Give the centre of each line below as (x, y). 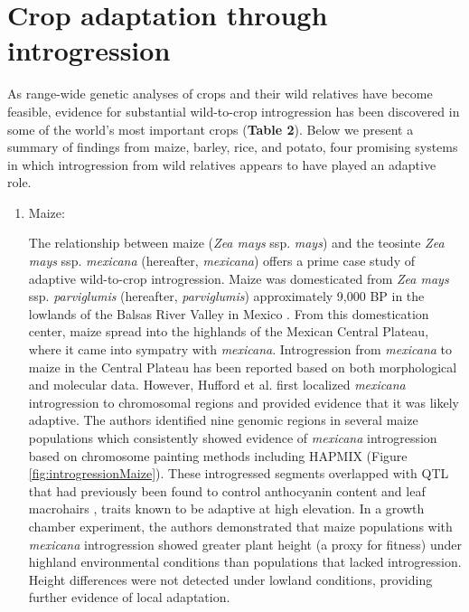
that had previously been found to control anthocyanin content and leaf (227, 490)
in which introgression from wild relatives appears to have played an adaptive (222, 164)
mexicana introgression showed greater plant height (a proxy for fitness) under (245, 544)
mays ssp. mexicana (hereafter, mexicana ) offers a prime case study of (221, 261)
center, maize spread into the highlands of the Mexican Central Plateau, (229, 331)
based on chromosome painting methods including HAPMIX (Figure (218, 455)
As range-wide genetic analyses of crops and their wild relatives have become (220, 94)
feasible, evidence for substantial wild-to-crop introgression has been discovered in (234, 111)
